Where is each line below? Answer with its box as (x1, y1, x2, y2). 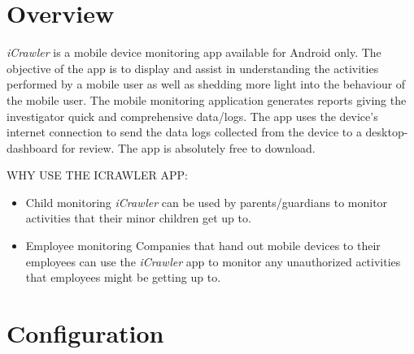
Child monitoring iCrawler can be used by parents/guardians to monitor (25, 193, 388, 210)
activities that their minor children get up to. (25, 209, 251, 227)
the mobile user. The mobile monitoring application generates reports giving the (7, 91, 407, 108)
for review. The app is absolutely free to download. (61, 139, 316, 156)
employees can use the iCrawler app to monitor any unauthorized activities (25, 253, 401, 270)
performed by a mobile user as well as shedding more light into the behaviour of (7, 76, 406, 93)
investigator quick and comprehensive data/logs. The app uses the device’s (7, 107, 378, 124)
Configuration (7, 317, 164, 350)
